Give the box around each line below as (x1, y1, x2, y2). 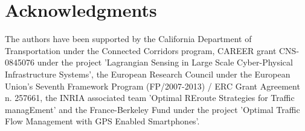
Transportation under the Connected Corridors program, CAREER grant (5, 44, 277, 56)
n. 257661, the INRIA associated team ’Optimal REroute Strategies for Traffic (5, 91, 295, 104)
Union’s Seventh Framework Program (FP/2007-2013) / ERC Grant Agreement (5, 79, 300, 92)
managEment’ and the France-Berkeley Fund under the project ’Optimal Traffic (5, 103, 300, 115)
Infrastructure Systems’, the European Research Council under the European (5, 67, 291, 80)
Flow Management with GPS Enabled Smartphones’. (5, 115, 200, 127)
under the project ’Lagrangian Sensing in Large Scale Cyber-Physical (37, 56, 293, 69)
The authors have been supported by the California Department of (5, 32, 252, 45)
